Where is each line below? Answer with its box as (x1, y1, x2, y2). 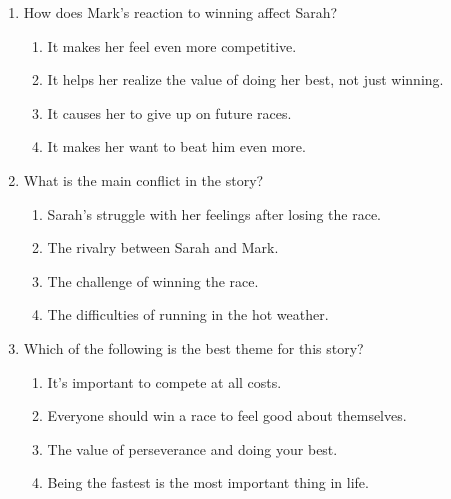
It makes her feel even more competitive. (47, 35, 297, 56)
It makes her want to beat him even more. (47, 136, 306, 157)
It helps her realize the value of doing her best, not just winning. (47, 69, 444, 90)
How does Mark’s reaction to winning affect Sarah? (23, 2, 338, 22)
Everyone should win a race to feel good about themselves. (47, 405, 407, 426)
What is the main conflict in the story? (23, 169, 264, 190)
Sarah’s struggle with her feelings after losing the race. (47, 203, 381, 224)
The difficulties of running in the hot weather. (47, 304, 329, 325)
